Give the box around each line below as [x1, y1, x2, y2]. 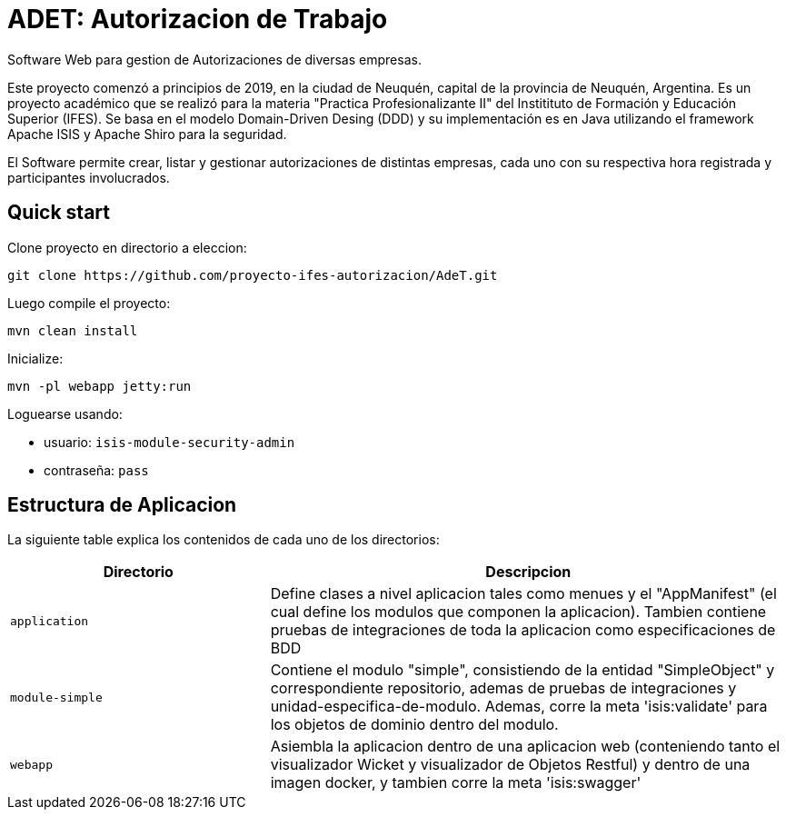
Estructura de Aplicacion [7, 493, 237, 517]
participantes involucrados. [7, 169, 170, 185]
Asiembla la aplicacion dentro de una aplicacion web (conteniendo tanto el [270, 737, 781, 756]
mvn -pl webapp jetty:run [7, 378, 192, 394]
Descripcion [485, 563, 572, 582]
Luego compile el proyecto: [7, 294, 171, 311]
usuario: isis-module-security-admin [44, 433, 295, 450]
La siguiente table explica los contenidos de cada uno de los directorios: [7, 532, 440, 548]
